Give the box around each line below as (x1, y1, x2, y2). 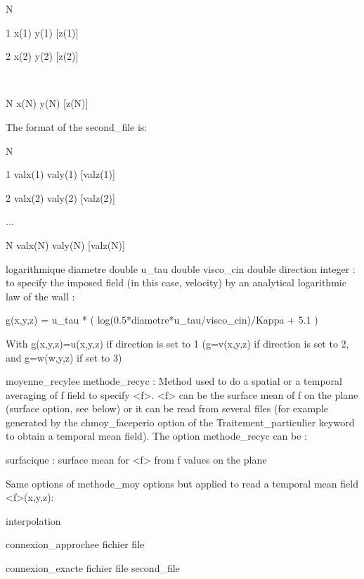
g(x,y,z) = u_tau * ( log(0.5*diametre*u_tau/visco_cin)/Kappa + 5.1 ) (6, 312, 318, 327)
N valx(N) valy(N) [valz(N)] (6, 237, 125, 252)
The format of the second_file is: (6, 119, 148, 134)
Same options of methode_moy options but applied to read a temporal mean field (6, 476, 358, 490)
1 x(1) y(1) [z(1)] (6, 25, 79, 39)
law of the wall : (6, 288, 75, 303)
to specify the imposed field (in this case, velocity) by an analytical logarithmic (6, 275, 346, 290)
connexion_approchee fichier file (6, 537, 145, 552)
